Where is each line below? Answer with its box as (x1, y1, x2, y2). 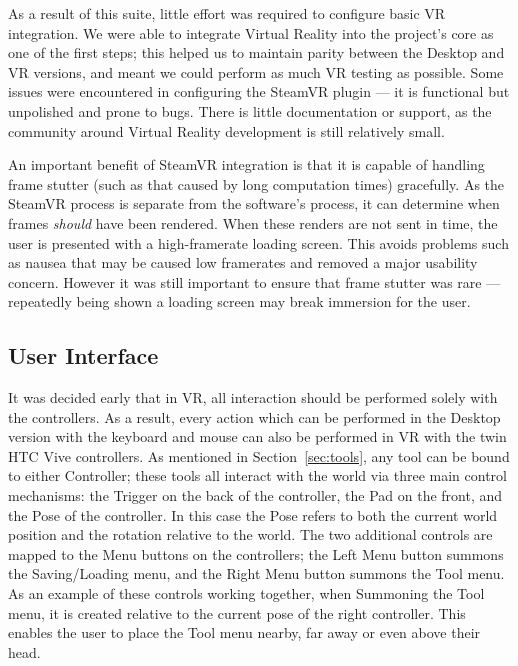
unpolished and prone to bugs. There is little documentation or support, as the (8, 100, 492, 121)
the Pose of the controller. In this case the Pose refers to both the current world (8, 504, 498, 525)
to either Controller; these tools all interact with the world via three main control (8, 465, 507, 486)
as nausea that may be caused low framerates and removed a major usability (8, 252, 478, 273)
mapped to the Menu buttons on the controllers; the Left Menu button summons (8, 543, 504, 564)
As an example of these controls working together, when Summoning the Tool (8, 583, 485, 604)
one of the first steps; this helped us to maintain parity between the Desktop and (8, 42, 505, 63)
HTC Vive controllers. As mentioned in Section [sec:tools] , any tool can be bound (8, 445, 510, 466)
